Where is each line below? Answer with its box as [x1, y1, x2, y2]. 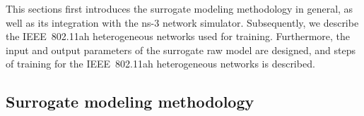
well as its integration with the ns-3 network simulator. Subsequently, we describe [6, 15, 359, 30]
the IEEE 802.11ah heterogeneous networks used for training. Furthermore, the [6, 29, 351, 44]
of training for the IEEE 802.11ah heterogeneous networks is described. [6, 56, 315, 71]
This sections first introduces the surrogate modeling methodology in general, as [6, 1, 353, 15]
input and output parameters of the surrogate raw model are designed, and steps [6, 42, 356, 57]
